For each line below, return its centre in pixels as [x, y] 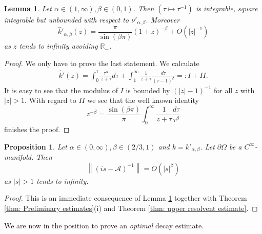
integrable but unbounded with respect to [66, 19]
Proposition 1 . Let [36, 146]
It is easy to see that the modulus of [61, 90]
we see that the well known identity [143, 100]
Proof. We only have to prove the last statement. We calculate [102, 63]
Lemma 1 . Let [28, 8]
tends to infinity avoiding [58, 46]
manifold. [19, 157]
